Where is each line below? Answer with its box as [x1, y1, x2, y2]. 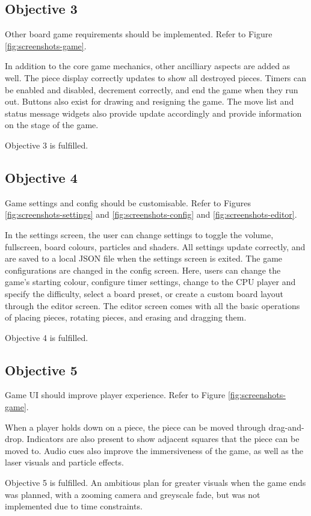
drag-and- [268, 420, 304, 433]
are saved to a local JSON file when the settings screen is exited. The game [5, 252, 283, 265]
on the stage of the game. [5, 118, 99, 131]
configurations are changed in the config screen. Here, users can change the [5, 263, 281, 276]
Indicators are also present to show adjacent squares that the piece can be [26, 432, 300, 445]
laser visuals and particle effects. [5, 456, 124, 468]
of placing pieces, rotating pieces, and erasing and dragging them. [5, 311, 247, 324]
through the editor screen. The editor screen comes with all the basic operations [5, 299, 300, 312]
